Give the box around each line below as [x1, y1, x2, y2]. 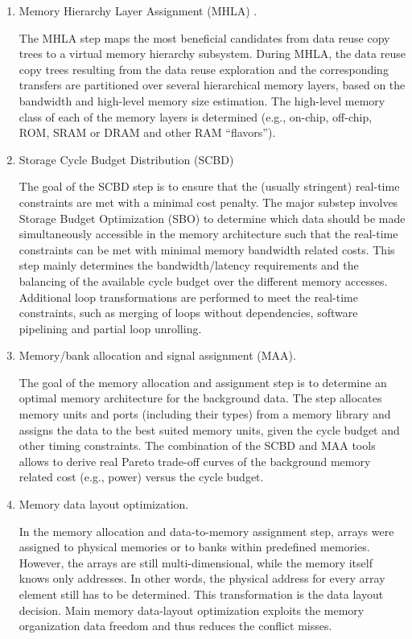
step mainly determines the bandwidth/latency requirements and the [19, 257, 359, 274]
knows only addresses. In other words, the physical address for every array [19, 570, 385, 587]
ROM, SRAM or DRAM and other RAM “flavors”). [19, 124, 276, 141]
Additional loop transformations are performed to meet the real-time [19, 288, 358, 305]
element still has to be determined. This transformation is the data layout [19, 586, 384, 602]
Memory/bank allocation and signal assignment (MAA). [19, 347, 296, 364]
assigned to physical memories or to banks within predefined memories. [19, 538, 370, 555]
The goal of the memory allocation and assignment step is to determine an [19, 373, 387, 390]
